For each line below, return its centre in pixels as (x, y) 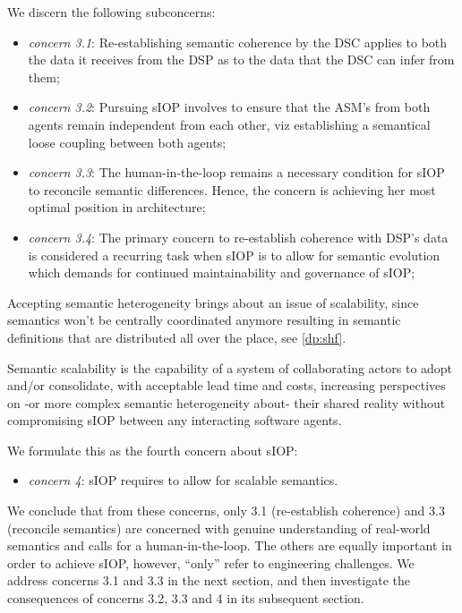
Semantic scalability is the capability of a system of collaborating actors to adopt (230, 367)
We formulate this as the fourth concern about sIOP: (153, 450)
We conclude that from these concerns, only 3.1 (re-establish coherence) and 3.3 (226, 511)
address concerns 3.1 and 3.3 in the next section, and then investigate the (209, 580)
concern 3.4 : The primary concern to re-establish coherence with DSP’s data (238, 237)
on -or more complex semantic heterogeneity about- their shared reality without (227, 402)
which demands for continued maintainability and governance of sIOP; (222, 272)
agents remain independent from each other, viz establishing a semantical (229, 124)
